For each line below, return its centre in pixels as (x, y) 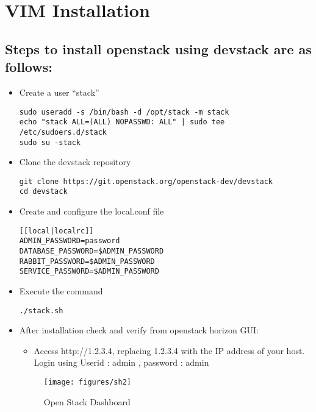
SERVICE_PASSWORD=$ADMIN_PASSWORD (89, 272)
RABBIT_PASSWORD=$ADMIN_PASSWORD (87, 261)
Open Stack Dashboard (87, 401)
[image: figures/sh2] (87, 382)
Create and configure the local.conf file (92, 211)
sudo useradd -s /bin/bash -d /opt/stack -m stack (124, 112)
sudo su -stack (50, 142)
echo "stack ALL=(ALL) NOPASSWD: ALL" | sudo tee (122, 122)
